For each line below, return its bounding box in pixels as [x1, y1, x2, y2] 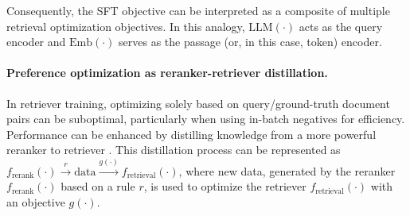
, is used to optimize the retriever [143, 178, 307, 195]
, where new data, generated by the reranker [178, 162, 396, 179]
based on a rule [61, 178, 135, 195]
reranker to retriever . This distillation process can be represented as [6, 141, 341, 158]
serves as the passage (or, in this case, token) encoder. [119, 33, 382, 50]
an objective [6, 193, 65, 210]
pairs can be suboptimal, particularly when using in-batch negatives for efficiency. [6, 110, 405, 127]
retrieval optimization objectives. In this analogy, [6, 17, 245, 34]
